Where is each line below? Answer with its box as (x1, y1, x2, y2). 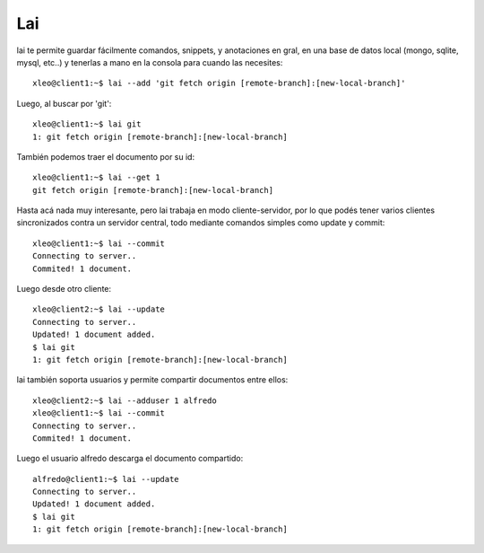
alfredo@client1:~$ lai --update (32, 474, 179, 484)
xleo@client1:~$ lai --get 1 (32, 172, 160, 183)
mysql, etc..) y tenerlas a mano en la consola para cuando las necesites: (16, 57, 283, 67)
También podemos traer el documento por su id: (16, 151, 195, 162)
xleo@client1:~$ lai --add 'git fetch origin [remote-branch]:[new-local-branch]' (32, 78, 406, 89)
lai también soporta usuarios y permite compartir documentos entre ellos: (16, 374, 289, 385)
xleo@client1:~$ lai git (32, 119, 142, 129)
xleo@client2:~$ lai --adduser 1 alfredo (32, 395, 217, 406)
